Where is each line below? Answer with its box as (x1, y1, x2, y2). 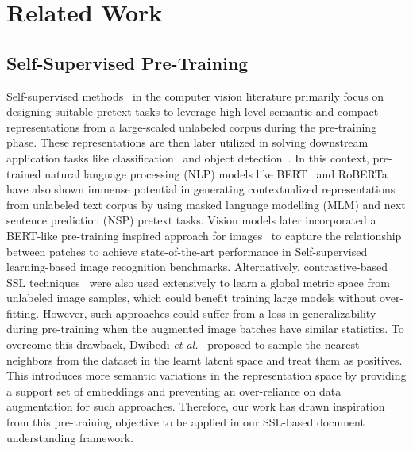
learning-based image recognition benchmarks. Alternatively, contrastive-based (6, 258, 388, 275)
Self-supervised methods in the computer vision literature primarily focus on (6, 87, 384, 104)
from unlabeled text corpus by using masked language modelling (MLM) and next (6, 196, 406, 212)
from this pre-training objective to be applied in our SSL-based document (6, 414, 365, 430)
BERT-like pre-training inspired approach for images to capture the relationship (6, 227, 402, 243)
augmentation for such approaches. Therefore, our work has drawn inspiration (6, 398, 385, 415)
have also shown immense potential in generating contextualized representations (6, 181, 396, 197)
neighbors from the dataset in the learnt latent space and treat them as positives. (6, 351, 403, 368)
